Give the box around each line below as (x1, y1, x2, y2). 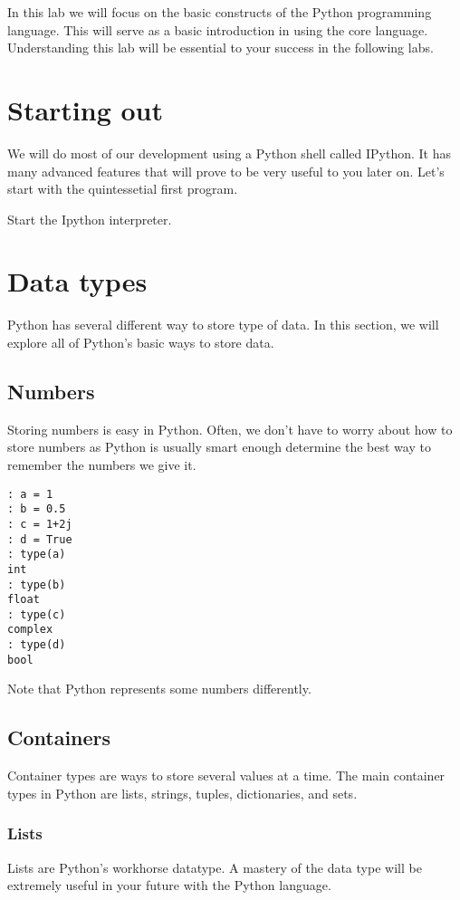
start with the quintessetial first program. (7, 179, 238, 198)
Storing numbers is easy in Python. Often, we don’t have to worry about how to (7, 419, 453, 438)
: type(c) (7, 608, 66, 621)
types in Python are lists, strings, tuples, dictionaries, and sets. (7, 783, 358, 802)
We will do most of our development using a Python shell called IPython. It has (7, 143, 451, 162)
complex (7, 623, 53, 637)
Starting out (7, 91, 164, 128)
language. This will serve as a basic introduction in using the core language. (7, 20, 428, 39)
